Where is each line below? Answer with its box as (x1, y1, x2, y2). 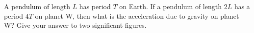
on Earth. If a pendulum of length (119, 1, 222, 11)
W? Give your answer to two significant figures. (4, 20, 147, 30)
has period (79, 1, 111, 11)
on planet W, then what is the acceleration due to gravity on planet (35, 11, 239, 21)
